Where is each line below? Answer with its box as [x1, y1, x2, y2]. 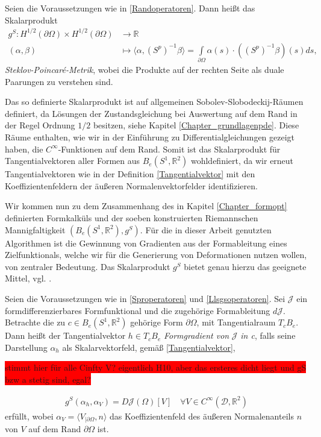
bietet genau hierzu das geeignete [184, 260, 307, 272]
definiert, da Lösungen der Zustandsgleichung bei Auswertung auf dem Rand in [5, 107, 298, 119]
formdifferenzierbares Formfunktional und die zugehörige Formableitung [5, 304, 270, 316]
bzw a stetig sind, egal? [5, 373, 91, 385]
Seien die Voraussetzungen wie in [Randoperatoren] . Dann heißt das [5, 2, 255, 14]
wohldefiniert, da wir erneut [190, 154, 294, 167]
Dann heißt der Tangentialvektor [5, 329, 126, 342]
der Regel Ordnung [5, 119, 75, 131]
